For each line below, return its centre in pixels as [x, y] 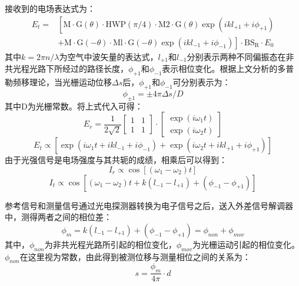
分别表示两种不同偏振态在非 [240, 56]
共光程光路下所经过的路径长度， [67, 69]
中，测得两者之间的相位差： [58, 217]
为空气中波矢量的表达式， [109, 56]
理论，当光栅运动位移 [70, 82]
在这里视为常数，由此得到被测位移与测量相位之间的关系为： [135, 256]
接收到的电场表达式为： [50, 8]
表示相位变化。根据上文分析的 [220, 69]
